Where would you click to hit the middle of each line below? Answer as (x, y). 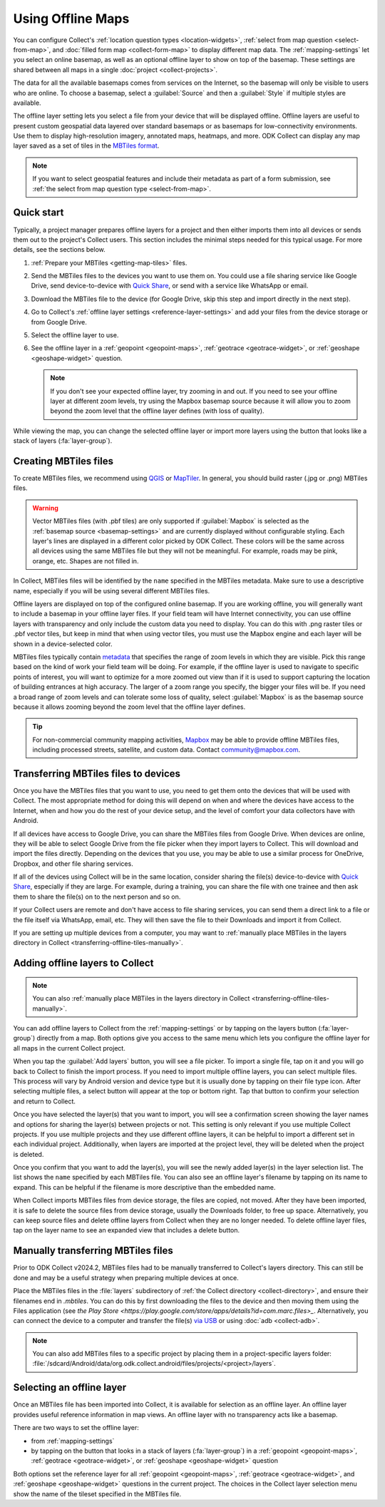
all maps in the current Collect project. (70, 1048)
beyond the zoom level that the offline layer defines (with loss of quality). (157, 411)
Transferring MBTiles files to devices (97, 773)
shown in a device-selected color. (63, 644)
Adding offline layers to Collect (83, 963)
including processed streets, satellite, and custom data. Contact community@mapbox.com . (166, 750)
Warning (45, 508)
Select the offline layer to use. (75, 335)
